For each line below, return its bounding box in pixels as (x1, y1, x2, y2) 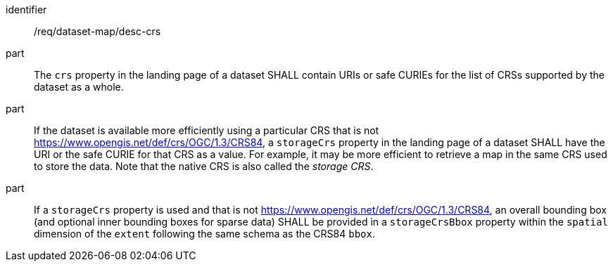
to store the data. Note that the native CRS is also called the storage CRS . (34, 160, 374, 172)
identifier (6, 4, 47, 15)
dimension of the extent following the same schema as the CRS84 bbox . (34, 228, 375, 240)
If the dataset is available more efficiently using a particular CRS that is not (34, 124, 379, 136)
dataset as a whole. (34, 81, 124, 93)
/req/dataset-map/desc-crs (34, 25, 161, 37)
